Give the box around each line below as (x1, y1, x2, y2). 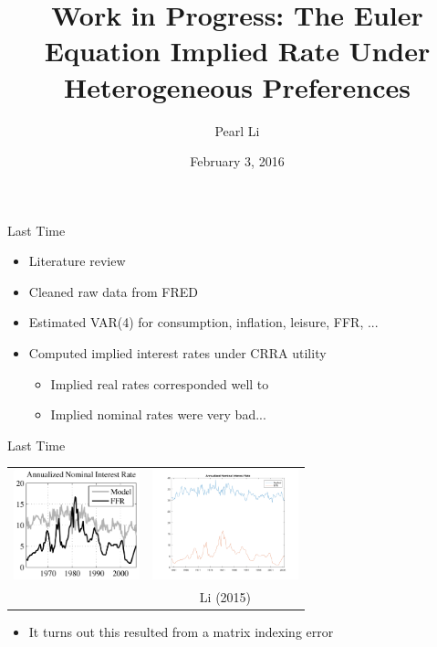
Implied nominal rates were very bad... (50, 405, 266, 424)
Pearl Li (214, 121, 260, 140)
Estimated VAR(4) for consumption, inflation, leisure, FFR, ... (28, 313, 379, 332)
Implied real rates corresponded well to (50, 374, 269, 393)
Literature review (28, 251, 126, 270)
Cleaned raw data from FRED (28, 281, 198, 301)
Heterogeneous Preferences (64, 68, 411, 105)
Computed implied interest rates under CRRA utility (28, 344, 327, 363)
